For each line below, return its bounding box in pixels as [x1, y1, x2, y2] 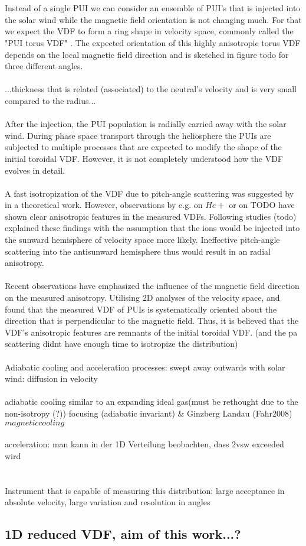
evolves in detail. [5, 164, 65, 176]
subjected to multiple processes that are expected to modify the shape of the [5, 141, 282, 153]
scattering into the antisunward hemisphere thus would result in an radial [5, 245, 271, 257]
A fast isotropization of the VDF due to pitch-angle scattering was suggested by [5, 187, 294, 199]
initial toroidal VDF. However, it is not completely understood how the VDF [5, 152, 284, 164]
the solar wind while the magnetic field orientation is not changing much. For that [5, 13, 302, 25]
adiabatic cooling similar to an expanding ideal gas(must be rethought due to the [5, 395, 298, 408]
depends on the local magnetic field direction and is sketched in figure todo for [5, 48, 289, 60]
